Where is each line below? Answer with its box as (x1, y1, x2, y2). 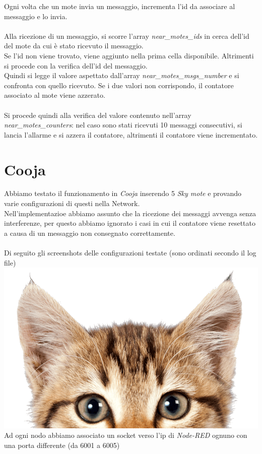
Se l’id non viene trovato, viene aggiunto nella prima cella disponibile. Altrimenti (4, 50, 254, 60)
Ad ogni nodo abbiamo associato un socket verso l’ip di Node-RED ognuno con (4, 430, 247, 440)
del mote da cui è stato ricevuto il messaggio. (4, 40, 144, 51)
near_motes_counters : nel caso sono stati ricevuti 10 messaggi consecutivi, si (4, 119, 242, 130)
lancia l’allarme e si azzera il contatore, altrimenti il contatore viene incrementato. (4, 129, 258, 140)
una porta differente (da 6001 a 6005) (4, 439, 120, 450)
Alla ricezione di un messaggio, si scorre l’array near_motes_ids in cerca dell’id (4, 30, 249, 41)
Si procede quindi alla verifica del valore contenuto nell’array (4, 109, 191, 120)
